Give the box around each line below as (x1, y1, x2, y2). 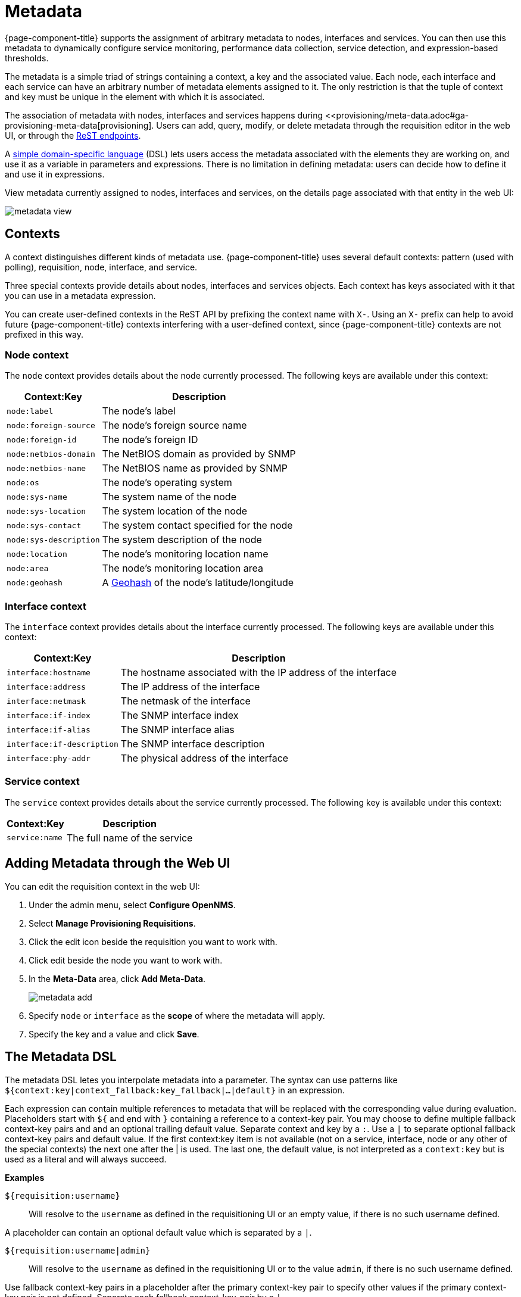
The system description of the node (102, 534, 262, 546)
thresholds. (5, 52, 49, 63)
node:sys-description (7, 535, 100, 544)
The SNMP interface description (120, 738, 265, 750)
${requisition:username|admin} (5, 1245, 151, 1255)
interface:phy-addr (7, 753, 91, 763)
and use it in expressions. (5, 169, 105, 179)
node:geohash (7, 578, 63, 587)
